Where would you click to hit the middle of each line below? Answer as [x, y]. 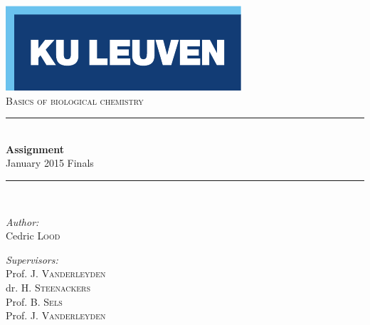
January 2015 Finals [50, 163]
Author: [22, 221]
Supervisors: [32, 259]
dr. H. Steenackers [48, 287]
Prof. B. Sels [34, 301]
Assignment [35, 149]
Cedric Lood [33, 236]
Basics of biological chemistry [75, 100]
